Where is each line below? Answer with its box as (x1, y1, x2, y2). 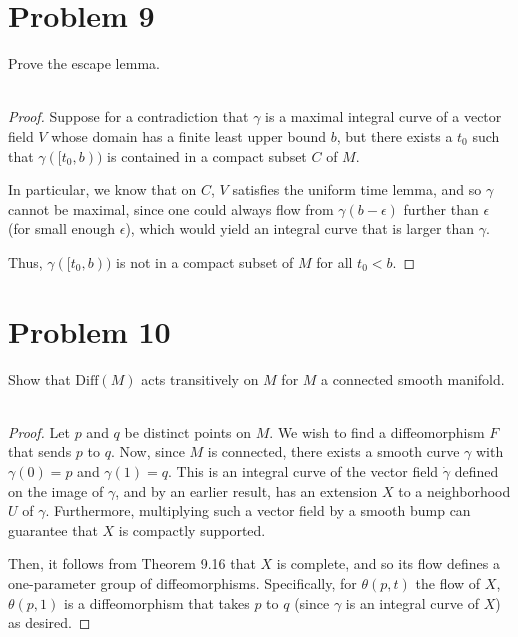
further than (403, 198, 479, 219)
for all (316, 251, 353, 272)
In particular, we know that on (8, 179, 197, 200)
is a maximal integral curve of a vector (265, 106, 502, 127)
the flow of (415, 572, 481, 593)
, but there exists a (336, 125, 453, 146)
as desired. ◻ (8, 612, 91, 633)
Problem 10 (8, 310, 171, 351)
